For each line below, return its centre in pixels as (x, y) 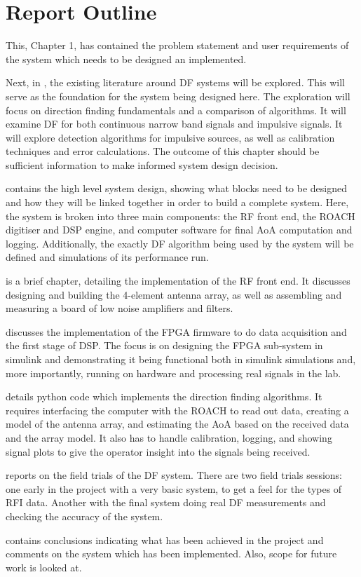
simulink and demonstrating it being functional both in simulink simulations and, (181, 359)
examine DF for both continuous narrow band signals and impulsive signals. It (174, 124)
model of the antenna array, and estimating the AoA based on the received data (177, 424)
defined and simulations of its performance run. (107, 257)
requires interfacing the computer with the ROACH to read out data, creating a (177, 410)
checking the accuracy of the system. (84, 516)
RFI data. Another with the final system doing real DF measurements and (166, 502)
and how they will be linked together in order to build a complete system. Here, (177, 202)
